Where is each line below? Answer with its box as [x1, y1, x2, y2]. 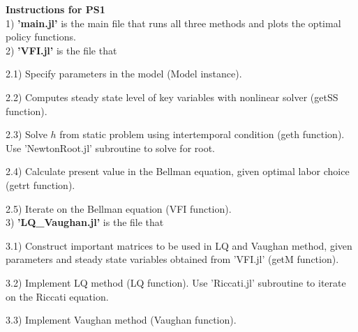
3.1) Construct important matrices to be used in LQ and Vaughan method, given [6, 238, 352, 252]
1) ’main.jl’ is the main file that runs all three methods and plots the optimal [6, 15, 341, 30]
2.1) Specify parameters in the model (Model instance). [6, 66, 242, 81]
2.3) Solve [6, 127, 47, 142]
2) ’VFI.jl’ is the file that [6, 43, 117, 57]
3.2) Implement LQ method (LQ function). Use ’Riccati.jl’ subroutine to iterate [6, 275, 346, 289]
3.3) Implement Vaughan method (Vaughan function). [6, 312, 237, 327]
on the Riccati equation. [6, 289, 109, 303]
